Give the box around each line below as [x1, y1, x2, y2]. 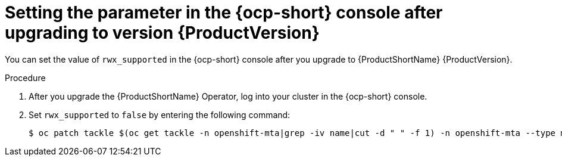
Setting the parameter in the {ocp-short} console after [5, 2, 443, 23]
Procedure [5, 72, 46, 83]
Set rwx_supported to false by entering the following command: [29, 109, 291, 120]
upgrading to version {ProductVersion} [5, 23, 320, 43]
